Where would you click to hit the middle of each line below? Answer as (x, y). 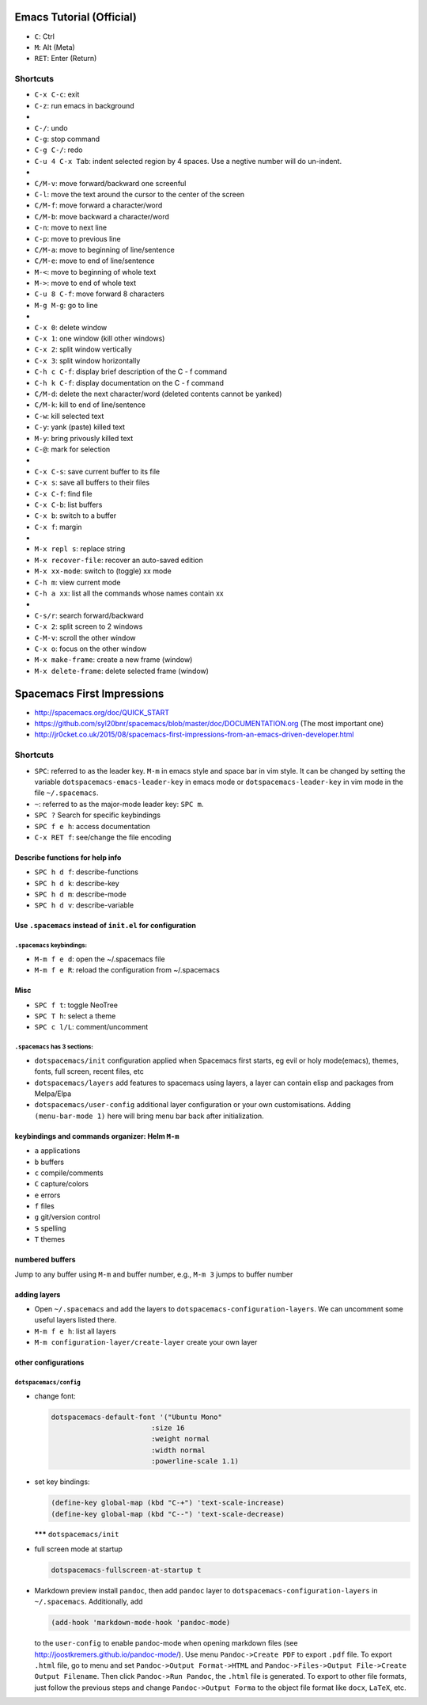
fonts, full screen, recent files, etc (89, 1071)
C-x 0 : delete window (71, 327)
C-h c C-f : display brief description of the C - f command (131, 371)
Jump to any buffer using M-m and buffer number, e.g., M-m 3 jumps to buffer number (154, 1274)
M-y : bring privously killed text (84, 438)
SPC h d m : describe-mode (80, 894)
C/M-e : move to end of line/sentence (94, 261)
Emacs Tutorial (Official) (76, 17)
